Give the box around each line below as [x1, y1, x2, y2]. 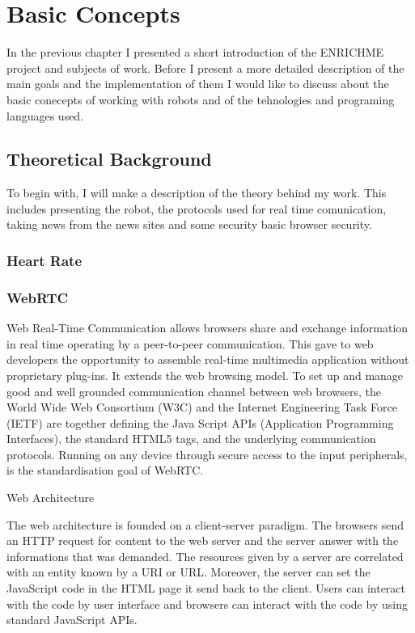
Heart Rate [6, 251, 83, 270]
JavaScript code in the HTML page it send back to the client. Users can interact [6, 580, 406, 597]
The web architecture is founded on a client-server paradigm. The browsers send [6, 516, 404, 533]
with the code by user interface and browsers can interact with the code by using [6, 595, 408, 612]
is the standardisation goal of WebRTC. [6, 462, 204, 479]
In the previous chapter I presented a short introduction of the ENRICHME [6, 44, 384, 61]
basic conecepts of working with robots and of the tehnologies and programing [6, 91, 395, 108]
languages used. [6, 107, 84, 124]
